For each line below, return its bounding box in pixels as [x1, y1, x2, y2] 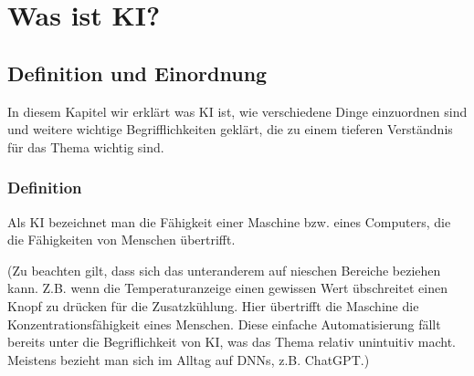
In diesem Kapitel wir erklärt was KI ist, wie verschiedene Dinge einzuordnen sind [7, 101, 468, 120]
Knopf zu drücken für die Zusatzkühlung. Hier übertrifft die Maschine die [7, 296, 419, 315]
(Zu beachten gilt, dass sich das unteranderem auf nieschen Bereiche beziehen [7, 260, 441, 279]
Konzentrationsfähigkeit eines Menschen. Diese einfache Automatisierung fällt [7, 314, 441, 333]
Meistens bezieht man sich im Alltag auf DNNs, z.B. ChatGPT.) [7, 350, 370, 369]
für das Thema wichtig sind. [7, 137, 164, 156]
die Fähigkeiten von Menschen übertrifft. [7, 230, 236, 249]
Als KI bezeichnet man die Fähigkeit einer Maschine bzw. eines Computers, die [7, 212, 451, 231]
